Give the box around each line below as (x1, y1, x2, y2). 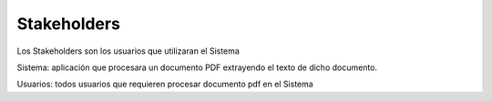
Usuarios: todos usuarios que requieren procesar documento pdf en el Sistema (16, 78, 313, 90)
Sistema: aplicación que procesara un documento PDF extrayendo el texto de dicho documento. (16, 62, 378, 73)
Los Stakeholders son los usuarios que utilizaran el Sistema (16, 45, 241, 56)
